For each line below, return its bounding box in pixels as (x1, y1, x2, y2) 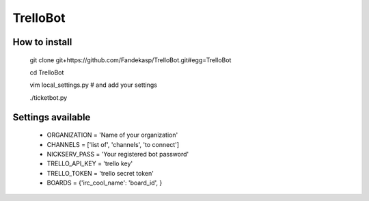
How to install (12, 36, 72, 48)
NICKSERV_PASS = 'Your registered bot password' (46, 150, 189, 158)
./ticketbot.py (29, 93, 68, 102)
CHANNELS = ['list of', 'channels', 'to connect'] (46, 140, 180, 148)
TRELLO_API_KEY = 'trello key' (46, 159, 133, 167)
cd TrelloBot (29, 68, 64, 77)
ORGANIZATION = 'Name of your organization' (46, 131, 178, 139)
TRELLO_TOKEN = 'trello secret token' (46, 169, 154, 177)
